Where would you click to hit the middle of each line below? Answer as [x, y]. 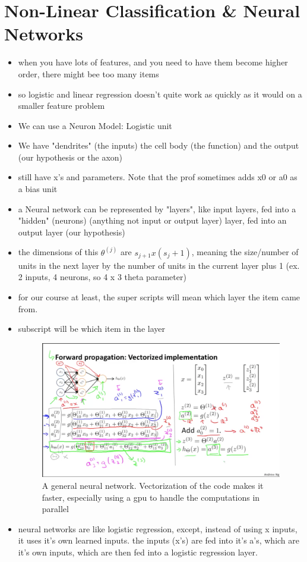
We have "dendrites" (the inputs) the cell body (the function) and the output [159, 145]
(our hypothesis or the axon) [70, 157]
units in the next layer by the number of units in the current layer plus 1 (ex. [159, 265]
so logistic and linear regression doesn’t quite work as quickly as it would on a [160, 94]
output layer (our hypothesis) [72, 232]
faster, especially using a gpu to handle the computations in [151, 497]
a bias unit [38, 189]
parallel [55, 509]
